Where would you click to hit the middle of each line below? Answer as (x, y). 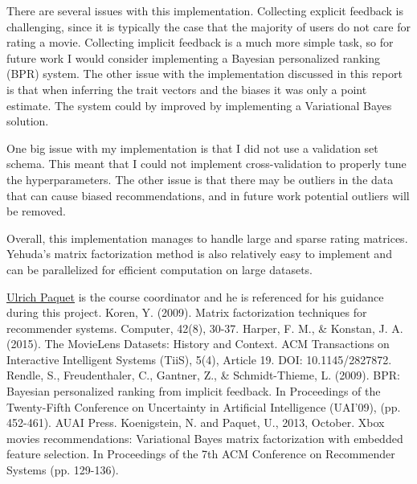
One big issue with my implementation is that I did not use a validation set (192, 148)
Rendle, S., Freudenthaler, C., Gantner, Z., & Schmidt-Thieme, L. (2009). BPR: (203, 375)
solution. (28, 121)
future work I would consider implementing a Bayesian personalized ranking (193, 57)
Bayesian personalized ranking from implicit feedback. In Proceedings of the (194, 391)
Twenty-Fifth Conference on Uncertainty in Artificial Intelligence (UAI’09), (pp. (204, 406)
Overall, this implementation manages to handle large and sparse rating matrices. (207, 238)
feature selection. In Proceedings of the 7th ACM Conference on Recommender (201, 454)
